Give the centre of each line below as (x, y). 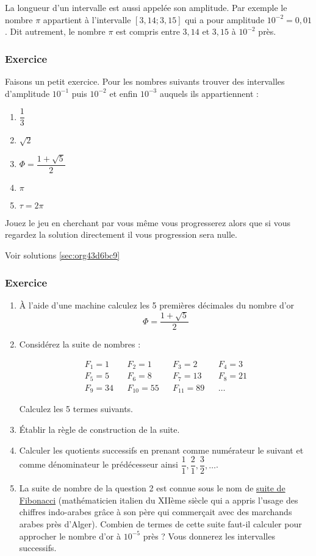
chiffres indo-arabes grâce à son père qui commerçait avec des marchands (156, 512)
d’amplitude (27, 93)
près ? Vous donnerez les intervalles (209, 536)
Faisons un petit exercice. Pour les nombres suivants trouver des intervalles (145, 81)
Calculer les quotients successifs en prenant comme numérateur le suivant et (161, 450)
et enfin (124, 93)
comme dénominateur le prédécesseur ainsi (99, 464)
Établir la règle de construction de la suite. (99, 429)
